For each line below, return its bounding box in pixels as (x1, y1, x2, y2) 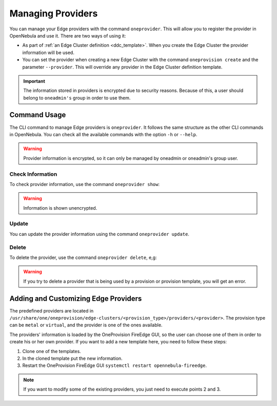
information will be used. (22, 49, 74, 56)
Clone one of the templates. (22, 348, 82, 354)
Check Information (9, 170, 57, 177)
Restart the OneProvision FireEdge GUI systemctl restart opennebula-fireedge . (22, 362, 207, 368)
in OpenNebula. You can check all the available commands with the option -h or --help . (9, 131, 197, 137)
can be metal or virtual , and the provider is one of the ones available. (9, 322, 163, 328)
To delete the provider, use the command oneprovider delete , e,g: (9, 254, 157, 261)
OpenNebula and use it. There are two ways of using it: (9, 32, 126, 39)
